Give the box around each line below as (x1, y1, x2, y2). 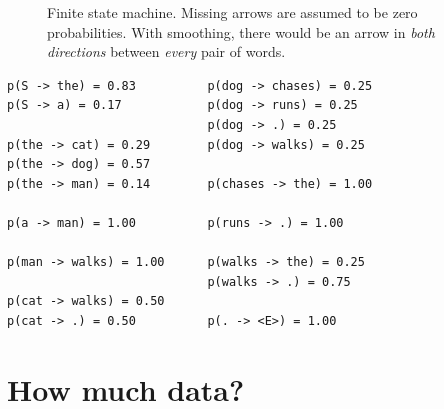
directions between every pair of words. (47, 41, 286, 62)
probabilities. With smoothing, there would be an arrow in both (47, 21, 435, 42)
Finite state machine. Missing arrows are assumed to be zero (47, 2, 418, 22)
